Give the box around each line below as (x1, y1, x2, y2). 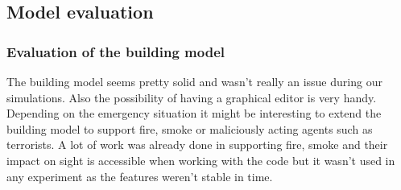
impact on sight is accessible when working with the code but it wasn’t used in (6, 151, 395, 168)
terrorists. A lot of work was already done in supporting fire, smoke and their (6, 136, 388, 153)
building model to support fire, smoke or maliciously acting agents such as (6, 120, 373, 137)
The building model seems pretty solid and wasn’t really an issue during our (6, 73, 382, 89)
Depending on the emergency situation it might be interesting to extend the (6, 105, 382, 122)
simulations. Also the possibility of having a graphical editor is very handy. (6, 89, 377, 105)
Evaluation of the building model (6, 41, 225, 61)
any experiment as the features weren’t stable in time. (6, 167, 273, 184)
